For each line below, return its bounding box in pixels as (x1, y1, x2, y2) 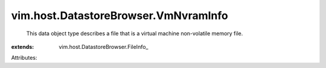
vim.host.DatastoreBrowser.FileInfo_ (59, 43, 149, 50)
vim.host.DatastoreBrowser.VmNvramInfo (11, 9, 229, 22)
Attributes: (11, 54, 37, 61)
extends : (11, 43, 34, 50)
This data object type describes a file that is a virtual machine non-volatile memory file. (26, 30, 243, 37)
